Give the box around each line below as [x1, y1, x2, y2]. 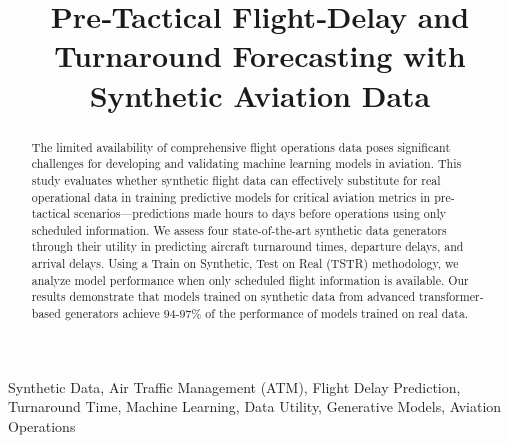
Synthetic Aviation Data [89, 74, 431, 115]
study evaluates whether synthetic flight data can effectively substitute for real [31, 171, 441, 188]
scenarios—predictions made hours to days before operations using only [74, 205, 446, 222]
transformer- [419, 288, 484, 305]
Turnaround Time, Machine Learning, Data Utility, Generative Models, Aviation [8, 396, 502, 417]
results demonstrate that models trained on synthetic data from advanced [31, 288, 416, 305]
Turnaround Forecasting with [54, 35, 466, 76]
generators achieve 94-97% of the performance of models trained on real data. [64, 305, 469, 322]
